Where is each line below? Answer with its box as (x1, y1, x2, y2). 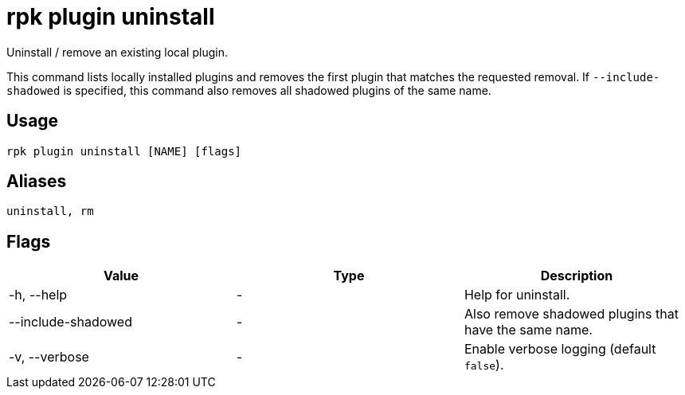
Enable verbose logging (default (464, 341, 656, 358)
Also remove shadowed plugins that (464, 306, 679, 323)
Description (540, 268, 613, 284)
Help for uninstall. (464, 287, 570, 303)
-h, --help (9, 287, 68, 303)
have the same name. (464, 322, 593, 338)
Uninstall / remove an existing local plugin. (6, 45, 228, 59)
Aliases (6, 171, 67, 192)
